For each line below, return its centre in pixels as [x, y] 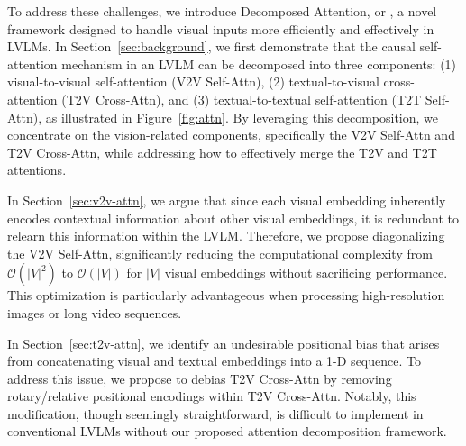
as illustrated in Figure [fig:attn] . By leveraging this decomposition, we [242, 117]
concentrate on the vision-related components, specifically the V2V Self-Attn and [231, 135]
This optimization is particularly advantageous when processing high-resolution [226, 295]
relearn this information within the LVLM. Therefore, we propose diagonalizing [226, 236]
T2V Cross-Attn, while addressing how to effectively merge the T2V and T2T [222, 152]
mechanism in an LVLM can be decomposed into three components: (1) [259, 64]
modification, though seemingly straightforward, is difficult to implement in [215, 413]
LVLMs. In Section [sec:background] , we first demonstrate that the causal [211, 46]
